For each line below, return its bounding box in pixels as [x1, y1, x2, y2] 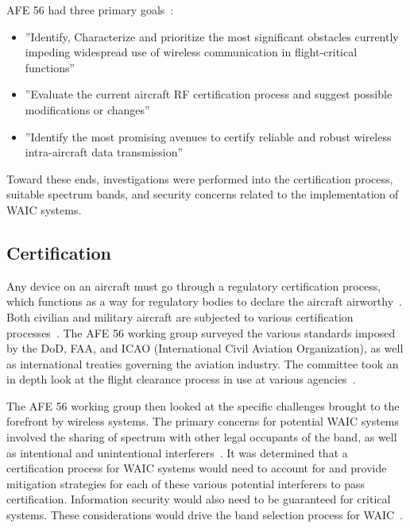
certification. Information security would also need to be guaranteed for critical [6, 491, 391, 507]
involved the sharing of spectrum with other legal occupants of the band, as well [6, 429, 397, 445]
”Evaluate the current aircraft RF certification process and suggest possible [25, 86, 393, 102]
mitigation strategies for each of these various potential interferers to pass [6, 475, 366, 491]
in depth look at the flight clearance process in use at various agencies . [6, 371, 356, 387]
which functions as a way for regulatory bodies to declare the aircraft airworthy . [6, 293, 402, 310]
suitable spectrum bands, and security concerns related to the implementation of [6, 186, 399, 202]
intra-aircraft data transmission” [25, 144, 184, 160]
